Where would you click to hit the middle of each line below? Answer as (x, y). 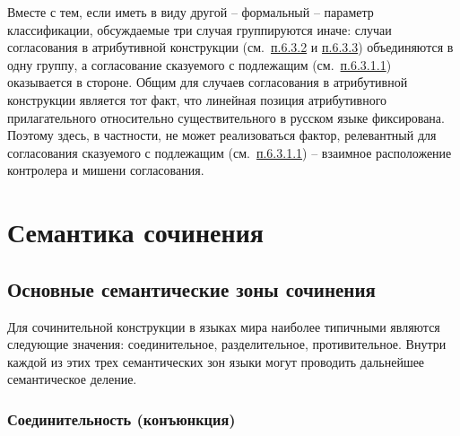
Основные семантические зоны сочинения (191, 288)
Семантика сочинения (135, 232)
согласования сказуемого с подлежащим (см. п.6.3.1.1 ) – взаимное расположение (230, 152)
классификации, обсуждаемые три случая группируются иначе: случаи (200, 29)
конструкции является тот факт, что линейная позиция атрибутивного (197, 99)
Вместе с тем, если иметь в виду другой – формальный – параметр (191, 12)
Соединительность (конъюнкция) (122, 419)
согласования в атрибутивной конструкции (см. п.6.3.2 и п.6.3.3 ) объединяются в (230, 47)
